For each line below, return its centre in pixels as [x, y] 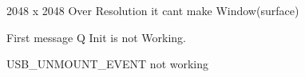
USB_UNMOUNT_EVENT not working [108, 64]
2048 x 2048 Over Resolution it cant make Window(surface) [153, 10]
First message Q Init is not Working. [96, 37]
